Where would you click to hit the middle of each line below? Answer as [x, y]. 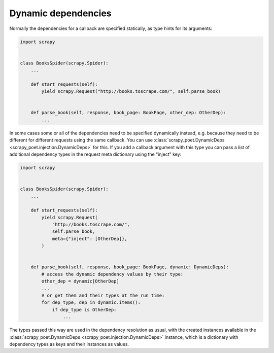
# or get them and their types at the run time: [103, 295]
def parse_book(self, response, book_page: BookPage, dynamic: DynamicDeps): [130, 267]
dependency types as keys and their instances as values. [69, 344]
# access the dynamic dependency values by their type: [112, 274]
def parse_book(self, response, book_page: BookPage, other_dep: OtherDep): [128, 113]
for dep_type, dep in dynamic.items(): [91, 303]
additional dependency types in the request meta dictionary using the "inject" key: [95, 154]
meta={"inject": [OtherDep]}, [90, 239]
